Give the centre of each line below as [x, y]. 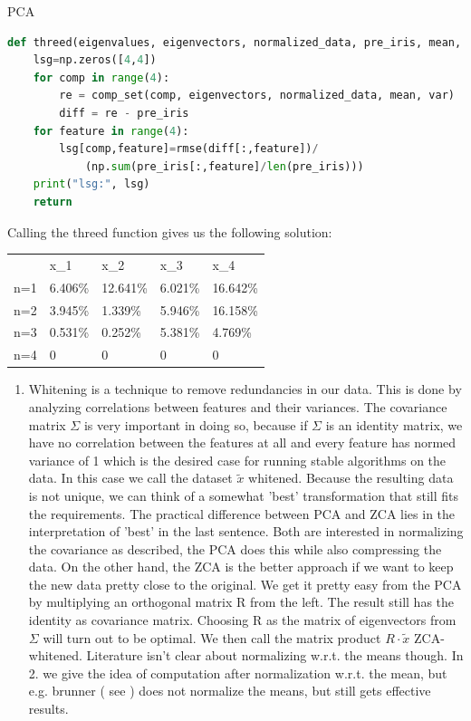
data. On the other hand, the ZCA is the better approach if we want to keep [241, 567]
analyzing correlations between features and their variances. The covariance [238, 406]
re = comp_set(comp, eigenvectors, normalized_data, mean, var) [257, 96]
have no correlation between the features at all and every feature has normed [242, 442]
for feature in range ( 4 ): [111, 131]
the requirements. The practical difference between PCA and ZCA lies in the [242, 513]
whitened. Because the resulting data [351, 478]
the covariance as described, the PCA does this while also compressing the [235, 548]
